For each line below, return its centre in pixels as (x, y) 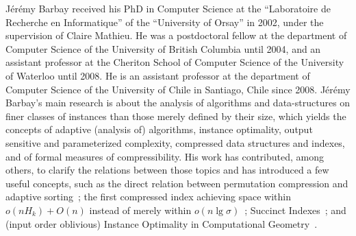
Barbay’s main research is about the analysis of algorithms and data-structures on (178, 103)
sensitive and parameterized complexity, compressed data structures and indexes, (175, 142)
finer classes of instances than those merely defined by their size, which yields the (176, 116)
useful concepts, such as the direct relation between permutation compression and (177, 183)
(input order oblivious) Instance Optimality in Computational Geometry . (162, 223)
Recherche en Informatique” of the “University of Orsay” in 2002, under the (165, 22)
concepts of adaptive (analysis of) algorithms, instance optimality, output (159, 129)
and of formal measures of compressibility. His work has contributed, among (165, 156)
